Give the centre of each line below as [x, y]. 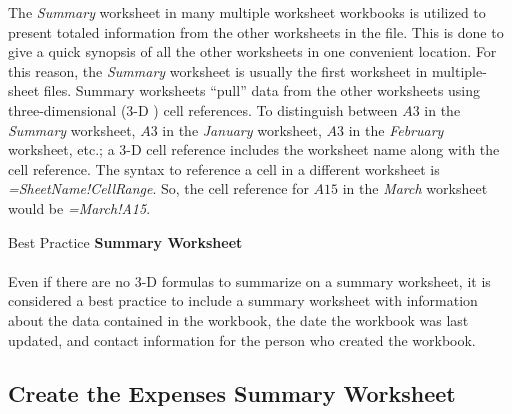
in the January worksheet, [242, 129]
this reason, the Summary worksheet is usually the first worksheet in [218, 70]
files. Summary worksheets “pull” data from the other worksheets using [262, 90]
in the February [396, 129]
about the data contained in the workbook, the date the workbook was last [238, 319]
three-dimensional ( [67, 109]
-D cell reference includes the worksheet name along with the [313, 149]
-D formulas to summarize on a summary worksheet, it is [316, 280]
